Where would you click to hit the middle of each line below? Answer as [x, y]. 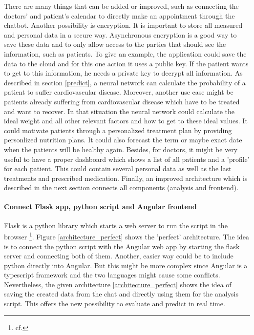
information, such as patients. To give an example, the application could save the [125, 53]
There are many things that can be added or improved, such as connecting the [121, 6]
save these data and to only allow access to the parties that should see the [115, 44]
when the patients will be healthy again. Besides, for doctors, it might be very [121, 149]
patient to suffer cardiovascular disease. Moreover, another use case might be [119, 92]
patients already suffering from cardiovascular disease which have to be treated [122, 101]
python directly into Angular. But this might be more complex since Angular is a [126, 265]
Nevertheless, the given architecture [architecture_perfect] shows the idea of [118, 284]
